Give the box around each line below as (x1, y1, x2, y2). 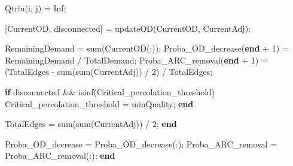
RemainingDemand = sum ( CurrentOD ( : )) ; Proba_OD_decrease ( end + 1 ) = (5, 42, 289, 55)
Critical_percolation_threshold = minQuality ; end (5, 97, 194, 110)
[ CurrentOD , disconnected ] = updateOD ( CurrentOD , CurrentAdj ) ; (5, 22, 251, 34)
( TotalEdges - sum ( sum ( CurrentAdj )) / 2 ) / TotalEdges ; (5, 65, 213, 78)
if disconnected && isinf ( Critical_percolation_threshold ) (5, 85, 215, 98)
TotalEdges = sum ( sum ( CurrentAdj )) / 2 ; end (5, 117, 177, 130)
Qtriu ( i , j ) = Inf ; (5, 2, 66, 14)
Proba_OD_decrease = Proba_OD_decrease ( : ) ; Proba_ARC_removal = (5, 137, 277, 150)
